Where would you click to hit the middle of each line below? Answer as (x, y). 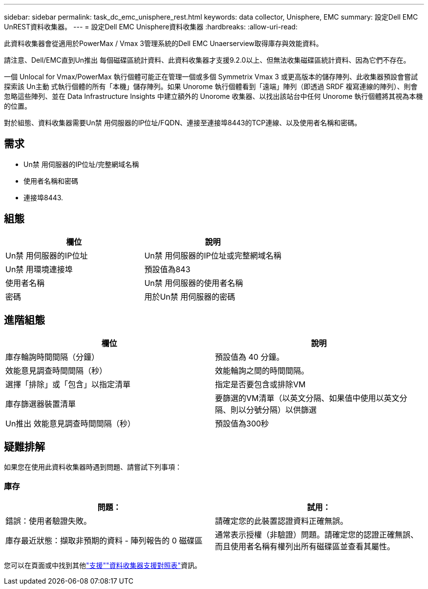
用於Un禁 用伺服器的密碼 (190, 296)
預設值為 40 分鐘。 (250, 357)
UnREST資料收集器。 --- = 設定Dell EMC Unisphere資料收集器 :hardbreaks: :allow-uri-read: (151, 27)
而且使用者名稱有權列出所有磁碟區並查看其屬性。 (305, 547)
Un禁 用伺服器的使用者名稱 (194, 283)
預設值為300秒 (242, 423)
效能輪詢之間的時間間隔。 (262, 370)
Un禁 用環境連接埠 (39, 269)
